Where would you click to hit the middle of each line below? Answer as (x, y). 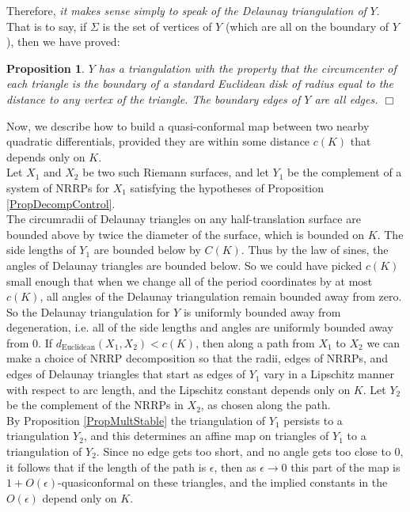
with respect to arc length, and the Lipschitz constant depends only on (178, 389)
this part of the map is (345, 466)
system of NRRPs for (58, 187)
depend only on (80, 497)
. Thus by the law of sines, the (315, 250)
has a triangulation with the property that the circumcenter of (247, 68)
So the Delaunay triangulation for (88, 311)
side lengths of (41, 250)
